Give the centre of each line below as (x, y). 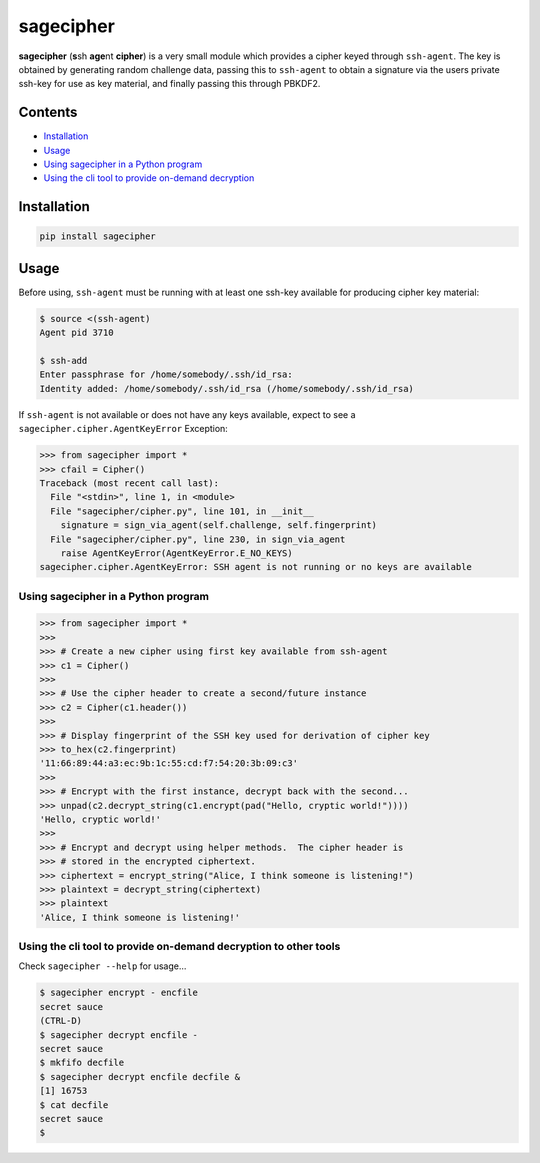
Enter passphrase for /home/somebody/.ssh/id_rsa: (166, 374)
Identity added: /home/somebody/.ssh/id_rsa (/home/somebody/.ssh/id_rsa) (227, 388)
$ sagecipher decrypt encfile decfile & (139, 1076)
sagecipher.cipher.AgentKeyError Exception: (123, 429)
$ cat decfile (74, 1104)
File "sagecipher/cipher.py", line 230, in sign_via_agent (198, 539)
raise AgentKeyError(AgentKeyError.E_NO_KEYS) (177, 553)
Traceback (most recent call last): (129, 483)
